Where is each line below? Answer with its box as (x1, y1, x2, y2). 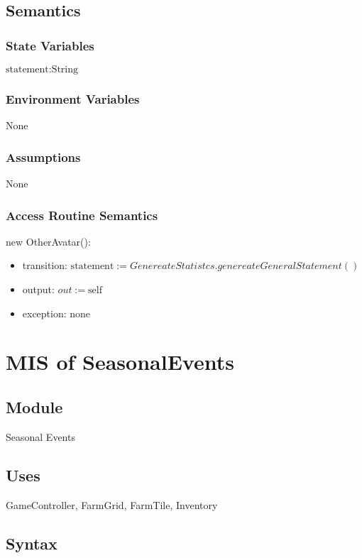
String (51, 65, 79, 75)
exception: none (22, 305, 91, 320)
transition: (22, 258, 67, 273)
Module (6, 395, 63, 417)
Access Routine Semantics (6, 206, 158, 224)
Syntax (6, 532, 57, 554)
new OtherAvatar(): (6, 234, 91, 248)
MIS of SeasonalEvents (6, 347, 234, 376)
